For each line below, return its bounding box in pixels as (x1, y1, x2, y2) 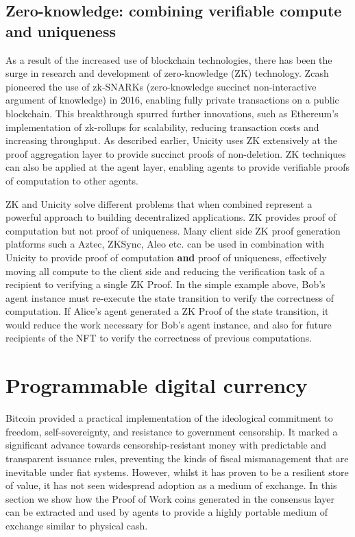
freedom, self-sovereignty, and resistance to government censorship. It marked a (5, 424, 338, 438)
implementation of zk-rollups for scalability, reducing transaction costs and (5, 119, 319, 134)
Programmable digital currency (5, 371, 308, 399)
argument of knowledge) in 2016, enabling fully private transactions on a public (5, 93, 339, 107)
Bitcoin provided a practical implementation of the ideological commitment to (5, 411, 333, 425)
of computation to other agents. (5, 173, 138, 187)
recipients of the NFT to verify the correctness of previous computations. (5, 331, 313, 345)
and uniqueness (5, 20, 116, 41)
